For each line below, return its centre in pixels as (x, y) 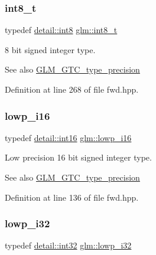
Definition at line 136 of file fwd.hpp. (72, 197)
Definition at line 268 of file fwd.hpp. (72, 89)
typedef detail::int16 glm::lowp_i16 (68, 137)
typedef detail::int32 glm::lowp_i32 (68, 245)
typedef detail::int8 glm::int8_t (61, 30)
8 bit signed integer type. (50, 49)
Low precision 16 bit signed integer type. (78, 157)
